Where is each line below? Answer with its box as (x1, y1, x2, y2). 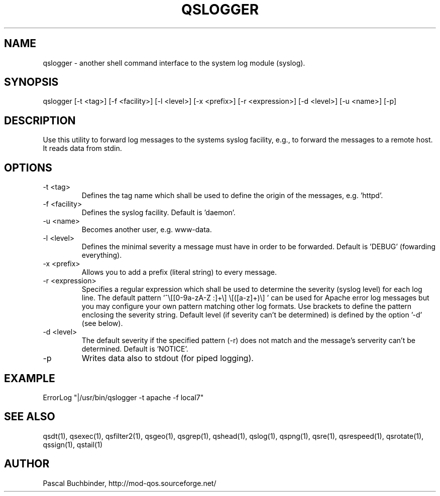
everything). (81, 251, 122, 260)
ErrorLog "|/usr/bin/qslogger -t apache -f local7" (43, 393, 204, 402)
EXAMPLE (4, 372, 55, 385)
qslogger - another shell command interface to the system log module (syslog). (43, 58, 305, 67)
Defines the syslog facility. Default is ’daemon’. (81, 208, 236, 217)
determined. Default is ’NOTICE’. (81, 345, 188, 354)
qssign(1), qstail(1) (43, 440, 103, 449)
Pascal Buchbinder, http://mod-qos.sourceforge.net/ (43, 478, 216, 487)
